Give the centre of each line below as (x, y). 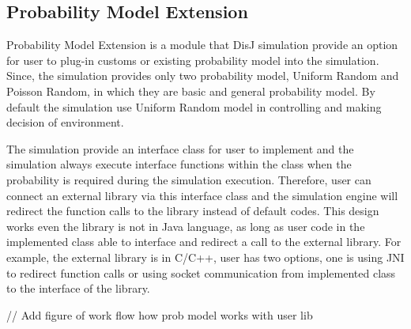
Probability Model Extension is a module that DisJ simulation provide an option (202, 45)
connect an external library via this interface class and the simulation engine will (202, 195)
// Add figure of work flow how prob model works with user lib (160, 314)
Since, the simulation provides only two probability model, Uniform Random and (203, 76)
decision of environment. (65, 122)
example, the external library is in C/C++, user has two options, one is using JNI (205, 257)
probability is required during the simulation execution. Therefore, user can (189, 179)
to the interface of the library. (78, 288)
